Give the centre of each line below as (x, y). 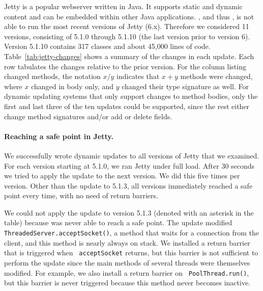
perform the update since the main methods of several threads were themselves (127, 262)
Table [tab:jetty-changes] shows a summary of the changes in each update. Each (129, 56)
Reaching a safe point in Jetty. (59, 136)
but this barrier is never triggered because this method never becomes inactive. (127, 283)
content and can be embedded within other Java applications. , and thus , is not (129, 16)
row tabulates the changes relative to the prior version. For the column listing (125, 66)
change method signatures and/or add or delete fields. (88, 116)
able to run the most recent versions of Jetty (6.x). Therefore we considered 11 (127, 26)
